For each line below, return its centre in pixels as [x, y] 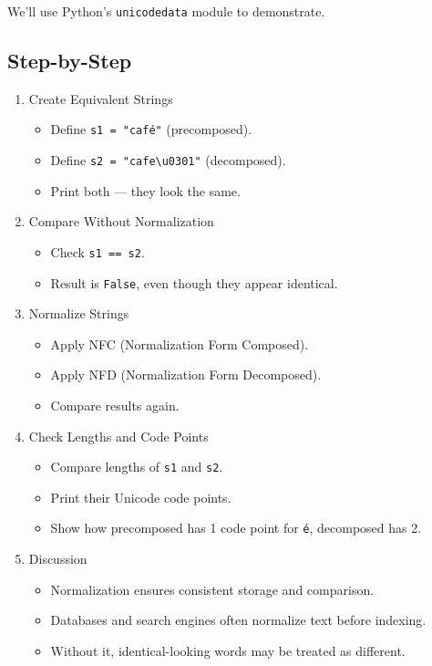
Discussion [58, 559]
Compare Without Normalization [121, 221]
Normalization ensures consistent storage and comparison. [212, 589]
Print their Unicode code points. [141, 497]
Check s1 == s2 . [98, 251]
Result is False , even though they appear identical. [194, 282]
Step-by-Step [70, 61]
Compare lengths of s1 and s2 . [137, 467]
